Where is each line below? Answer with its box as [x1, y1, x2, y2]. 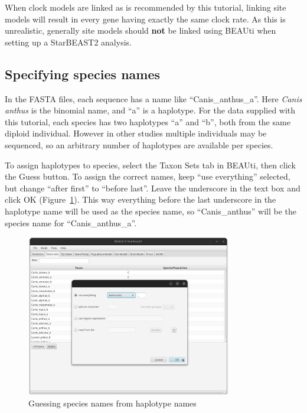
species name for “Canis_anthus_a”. [5, 216, 137, 229]
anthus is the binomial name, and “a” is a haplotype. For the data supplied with [5, 104, 296, 116]
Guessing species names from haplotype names [28, 397, 197, 409]
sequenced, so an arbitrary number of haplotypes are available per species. [5, 138, 273, 151]
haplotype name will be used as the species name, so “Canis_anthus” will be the [5, 204, 296, 217]
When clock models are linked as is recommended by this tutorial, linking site [5, 1, 286, 13]
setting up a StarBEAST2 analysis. [5, 35, 132, 48]
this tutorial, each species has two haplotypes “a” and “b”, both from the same [5, 115, 290, 128]
